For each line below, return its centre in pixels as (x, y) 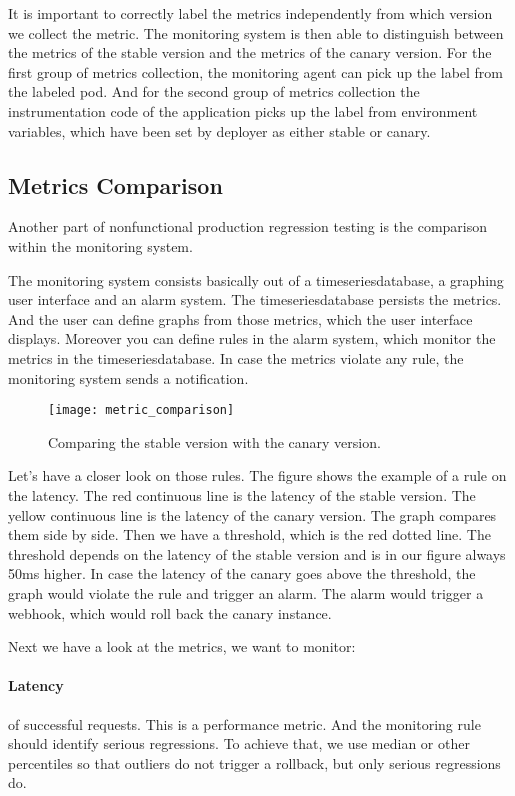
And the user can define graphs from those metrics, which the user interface (240, 318)
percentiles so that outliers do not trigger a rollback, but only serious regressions (254, 762)
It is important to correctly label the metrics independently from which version (250, 13)
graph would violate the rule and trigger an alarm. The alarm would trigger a (246, 592)
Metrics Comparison (115, 184)
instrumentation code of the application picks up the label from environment (243, 110)
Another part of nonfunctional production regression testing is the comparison (248, 226)
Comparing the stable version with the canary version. (214, 441)
